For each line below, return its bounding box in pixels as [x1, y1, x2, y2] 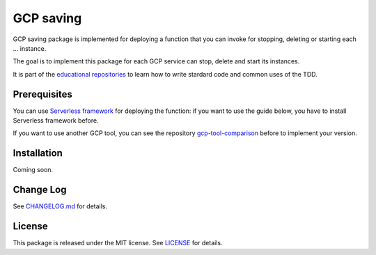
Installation [13, 147, 63, 160]
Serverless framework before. [13, 116, 99, 125]
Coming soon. [13, 166, 54, 174]
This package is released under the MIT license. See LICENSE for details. [13, 239, 223, 247]
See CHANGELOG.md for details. [13, 202, 108, 210]
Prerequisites [13, 88, 72, 100]
